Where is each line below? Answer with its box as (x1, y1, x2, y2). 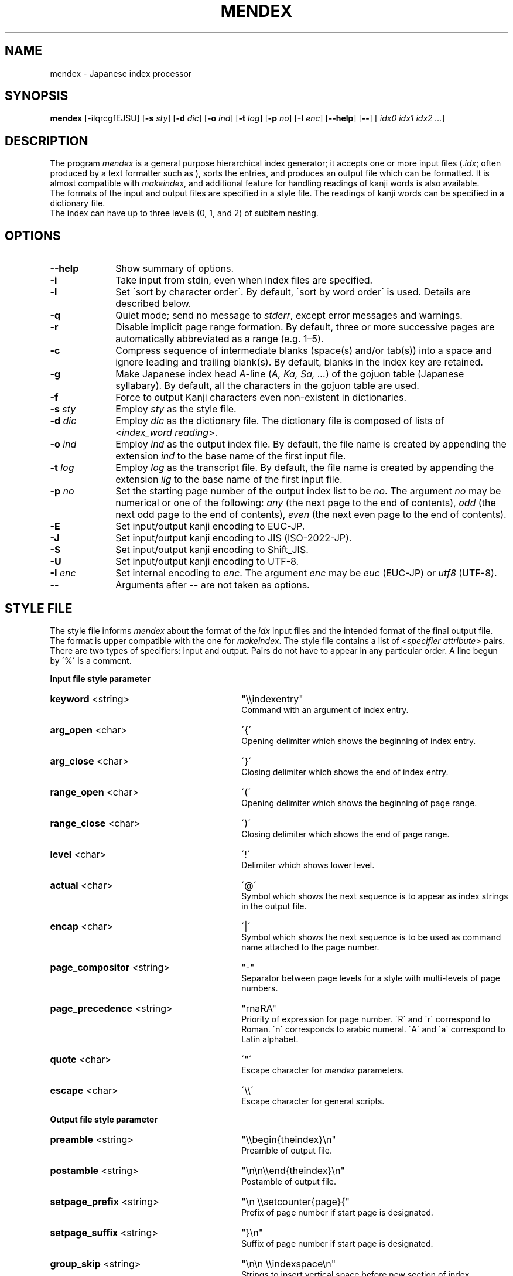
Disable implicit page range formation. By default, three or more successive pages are (115, 321, 495, 333)
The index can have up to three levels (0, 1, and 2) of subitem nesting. (50, 208, 319, 219)
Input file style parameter (50, 673, 151, 684)
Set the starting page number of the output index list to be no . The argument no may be (115, 485, 501, 497)
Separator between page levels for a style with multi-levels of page (241, 973, 500, 983)
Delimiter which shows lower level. (241, 859, 375, 870)
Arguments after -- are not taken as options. (115, 579, 310, 591)
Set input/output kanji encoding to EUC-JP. (115, 520, 305, 533)
